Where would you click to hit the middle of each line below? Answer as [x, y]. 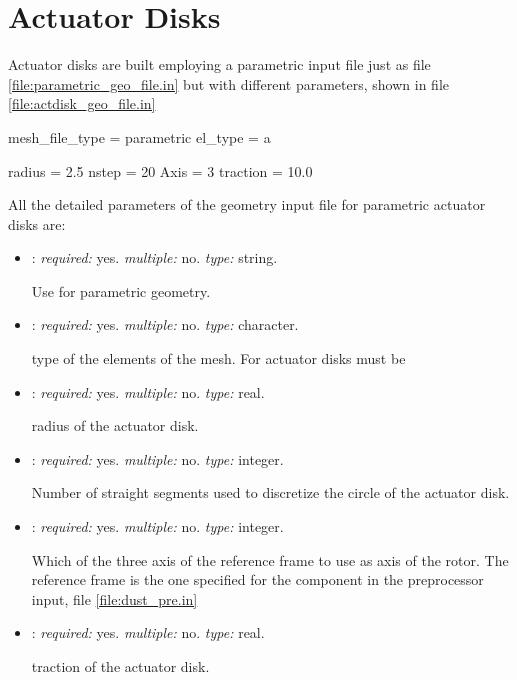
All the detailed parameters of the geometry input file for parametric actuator [247, 204]
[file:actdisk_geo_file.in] [82, 103]
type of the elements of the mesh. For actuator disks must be [218, 358]
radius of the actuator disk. [115, 425]
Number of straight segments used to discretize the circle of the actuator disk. [270, 492]
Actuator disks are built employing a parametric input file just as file [219, 64]
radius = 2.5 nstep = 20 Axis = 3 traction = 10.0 [160, 170]
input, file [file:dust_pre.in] [114, 598]
